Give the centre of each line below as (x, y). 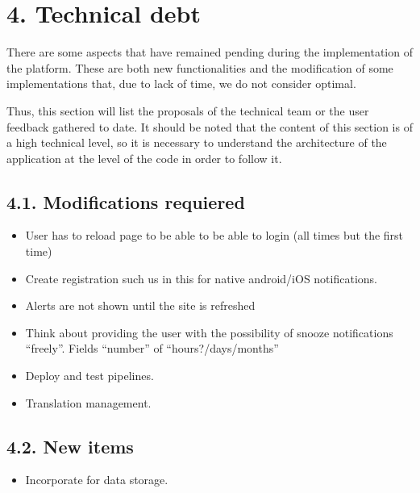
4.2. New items (70, 446)
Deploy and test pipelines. (89, 376)
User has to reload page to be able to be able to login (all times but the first (214, 235)
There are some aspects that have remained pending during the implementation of (210, 52)
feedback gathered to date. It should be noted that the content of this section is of (210, 126)
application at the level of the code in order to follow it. (144, 158)
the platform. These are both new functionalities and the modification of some (200, 67)
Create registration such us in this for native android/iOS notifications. (201, 278)
